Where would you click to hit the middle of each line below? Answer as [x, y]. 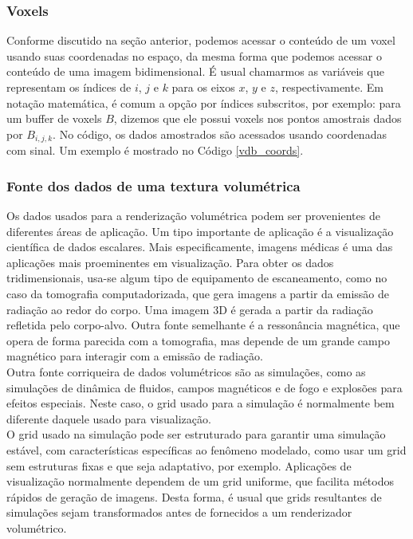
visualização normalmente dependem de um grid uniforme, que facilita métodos [200, 481]
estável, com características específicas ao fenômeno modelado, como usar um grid [206, 449]
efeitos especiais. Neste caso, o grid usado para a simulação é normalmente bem [201, 403]
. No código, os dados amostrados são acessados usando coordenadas [220, 134]
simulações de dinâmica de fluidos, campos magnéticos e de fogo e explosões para [205, 387]
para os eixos [203, 87]
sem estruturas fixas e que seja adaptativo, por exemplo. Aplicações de [179, 465]
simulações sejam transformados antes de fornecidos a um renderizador [179, 512]
